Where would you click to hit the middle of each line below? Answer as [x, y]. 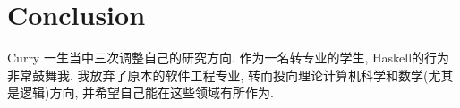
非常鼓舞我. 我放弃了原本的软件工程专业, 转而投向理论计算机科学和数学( [218, 75]
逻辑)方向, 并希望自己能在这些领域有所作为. [146, 92]
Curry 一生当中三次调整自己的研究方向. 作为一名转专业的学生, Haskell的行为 [229, 58]
